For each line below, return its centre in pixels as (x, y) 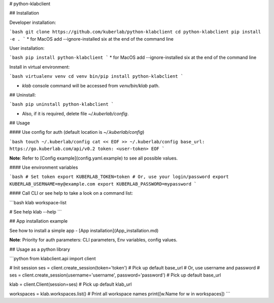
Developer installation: (33, 22)
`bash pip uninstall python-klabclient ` (62, 104)
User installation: (27, 48)
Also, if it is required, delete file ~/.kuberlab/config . (75, 113)
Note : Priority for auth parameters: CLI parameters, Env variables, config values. (93, 240)
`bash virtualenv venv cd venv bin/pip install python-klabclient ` (96, 77)
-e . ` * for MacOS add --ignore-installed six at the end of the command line (91, 39)
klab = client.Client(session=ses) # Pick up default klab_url (71, 284)
